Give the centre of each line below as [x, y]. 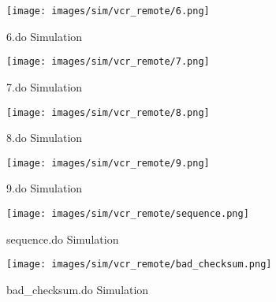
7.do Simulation [45, 86]
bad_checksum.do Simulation [78, 289]
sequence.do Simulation [63, 239]
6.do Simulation [45, 36]
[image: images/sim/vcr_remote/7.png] [108, 62]
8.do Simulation [45, 138]
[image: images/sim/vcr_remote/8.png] [108, 112]
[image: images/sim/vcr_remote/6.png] [108, 11]
